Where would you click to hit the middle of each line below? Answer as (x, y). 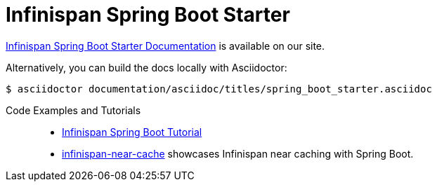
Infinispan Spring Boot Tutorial (132, 132)
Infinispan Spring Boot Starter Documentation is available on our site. (165, 46)
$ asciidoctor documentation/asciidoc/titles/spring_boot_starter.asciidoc (219, 89)
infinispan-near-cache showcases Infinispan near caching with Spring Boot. (238, 153)
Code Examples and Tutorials (73, 110)
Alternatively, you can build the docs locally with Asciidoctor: (146, 67)
